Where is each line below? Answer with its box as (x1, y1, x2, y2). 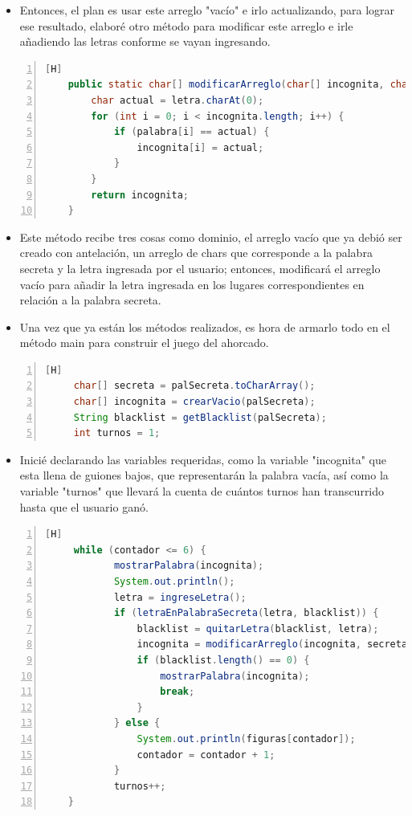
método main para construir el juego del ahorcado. (19, 334, 269, 351)
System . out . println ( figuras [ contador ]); (137, 732, 356, 745)
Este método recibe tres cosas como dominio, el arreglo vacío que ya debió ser (19, 228, 402, 245)
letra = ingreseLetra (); (113, 591, 247, 603)
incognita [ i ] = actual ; (137, 141, 264, 153)
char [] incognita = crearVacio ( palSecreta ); (73, 396, 316, 408)
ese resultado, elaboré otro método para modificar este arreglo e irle (19, 17, 353, 34)
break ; (160, 686, 195, 698)
